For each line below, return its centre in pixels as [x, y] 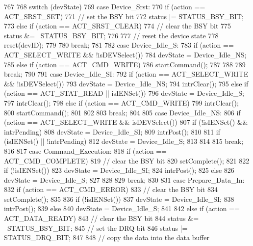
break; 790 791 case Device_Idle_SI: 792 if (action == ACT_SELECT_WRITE [126, 74]
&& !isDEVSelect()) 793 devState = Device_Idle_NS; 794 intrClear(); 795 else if [126, 83]
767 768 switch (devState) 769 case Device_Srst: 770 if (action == [105, 6]
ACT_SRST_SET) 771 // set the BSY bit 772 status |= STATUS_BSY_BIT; [124, 16]
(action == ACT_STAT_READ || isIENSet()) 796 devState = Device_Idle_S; [124, 93]
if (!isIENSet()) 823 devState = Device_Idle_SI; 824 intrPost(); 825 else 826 [119, 170]
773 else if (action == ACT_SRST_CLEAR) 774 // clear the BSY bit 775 [118, 26]
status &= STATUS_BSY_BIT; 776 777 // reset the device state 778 [111, 35]
